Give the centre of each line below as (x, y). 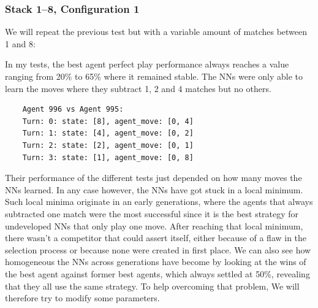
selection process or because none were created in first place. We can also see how (158, 249)
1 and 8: (20, 43)
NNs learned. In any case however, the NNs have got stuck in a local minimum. (154, 189)
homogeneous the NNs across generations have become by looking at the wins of (156, 262)
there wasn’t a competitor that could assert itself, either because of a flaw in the (156, 238)
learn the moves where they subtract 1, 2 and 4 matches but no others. (138, 88)
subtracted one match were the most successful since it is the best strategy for (152, 213)
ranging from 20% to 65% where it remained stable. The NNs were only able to (154, 76)
